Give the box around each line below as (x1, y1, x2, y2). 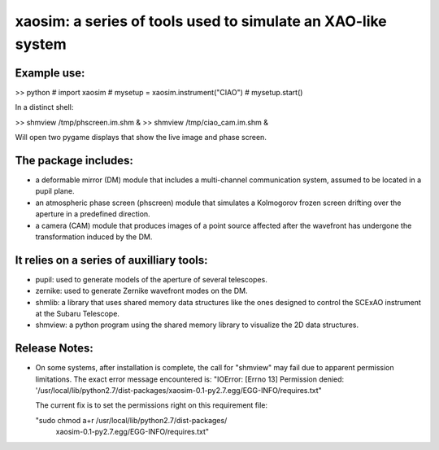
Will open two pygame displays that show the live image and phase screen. (15, 133, 267, 142)
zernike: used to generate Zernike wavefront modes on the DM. (35, 286, 248, 296)
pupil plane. (35, 186, 75, 196)
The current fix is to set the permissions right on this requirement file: (35, 400, 268, 410)
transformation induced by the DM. (35, 232, 153, 242)
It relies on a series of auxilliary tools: (15, 253, 208, 267)
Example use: (15, 66, 85, 80)
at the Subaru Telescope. (35, 308, 120, 318)
